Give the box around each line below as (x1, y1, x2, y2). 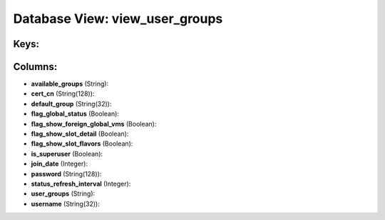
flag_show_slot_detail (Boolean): (31, 129, 129, 139)
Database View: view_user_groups (13, 11, 223, 26)
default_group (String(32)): (31, 99, 112, 108)
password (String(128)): (31, 169, 102, 178)
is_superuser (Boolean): (31, 149, 103, 158)
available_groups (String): (31, 79, 109, 89)
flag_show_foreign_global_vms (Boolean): (31, 119, 157, 128)
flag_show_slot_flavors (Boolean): (31, 139, 133, 148)
